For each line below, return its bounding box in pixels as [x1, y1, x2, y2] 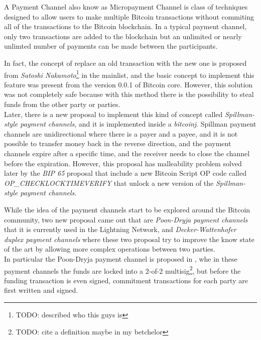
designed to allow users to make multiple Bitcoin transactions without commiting [4, 11, 254, 22]
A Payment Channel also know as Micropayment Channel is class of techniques [4, 2, 248, 12]
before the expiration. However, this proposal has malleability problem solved [4, 158, 242, 168]
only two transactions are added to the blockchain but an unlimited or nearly [4, 31, 242, 41]
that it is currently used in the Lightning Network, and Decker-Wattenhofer [4, 224, 236, 235]
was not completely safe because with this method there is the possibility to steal [4, 89, 254, 99]
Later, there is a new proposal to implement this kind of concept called [4, 108, 223, 119]
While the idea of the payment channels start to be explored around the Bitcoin [4, 204, 250, 214]
